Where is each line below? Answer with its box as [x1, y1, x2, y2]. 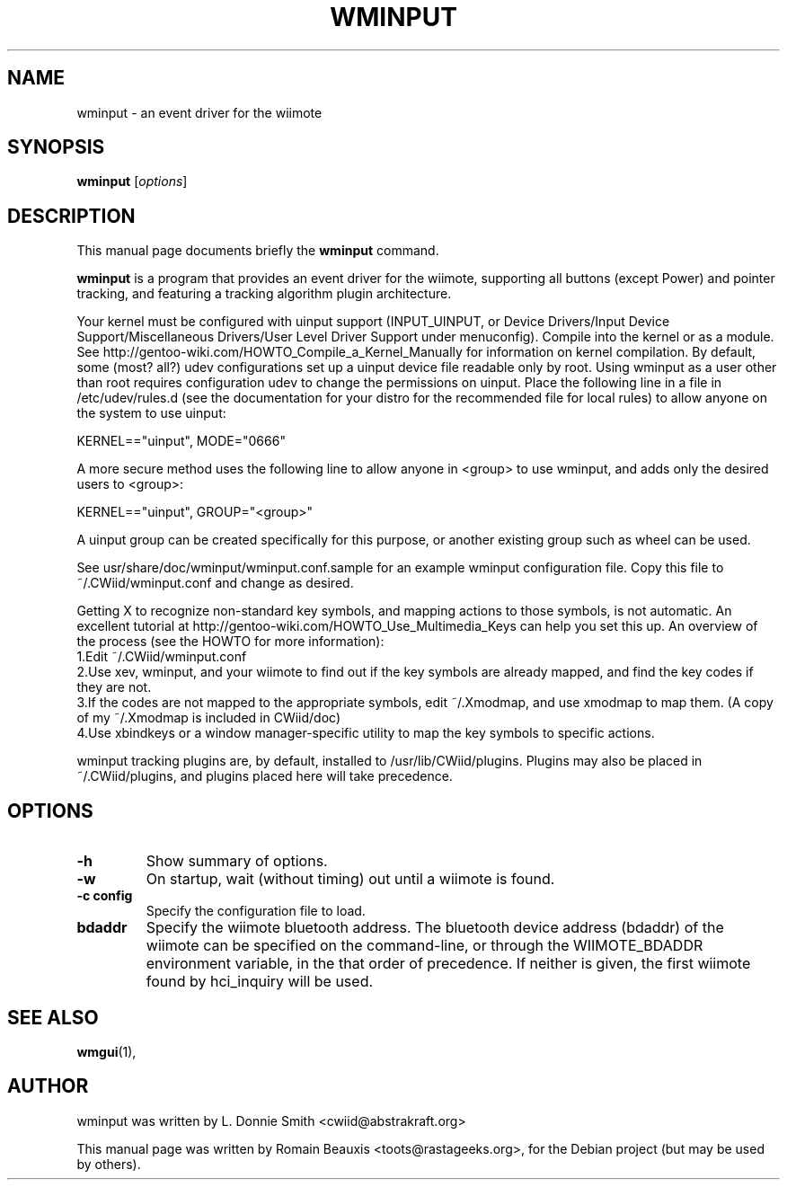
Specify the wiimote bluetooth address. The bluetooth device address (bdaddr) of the [146, 918, 724, 937]
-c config [76, 888, 133, 904]
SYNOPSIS [7, 136, 105, 159]
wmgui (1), [76, 1043, 137, 1059]
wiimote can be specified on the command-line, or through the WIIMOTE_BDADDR [146, 936, 703, 955]
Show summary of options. [146, 852, 328, 871]
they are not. [76, 679, 152, 695]
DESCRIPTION [7, 204, 136, 227]
